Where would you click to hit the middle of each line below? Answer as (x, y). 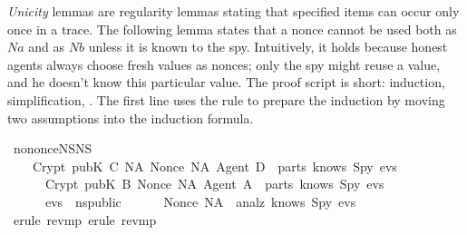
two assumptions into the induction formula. (131, 117)
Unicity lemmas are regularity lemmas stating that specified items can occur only (233, 11)
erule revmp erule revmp (85, 219)
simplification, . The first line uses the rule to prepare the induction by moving (226, 99)
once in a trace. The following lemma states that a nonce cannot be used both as (232, 29)
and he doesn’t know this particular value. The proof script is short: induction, (226, 82)
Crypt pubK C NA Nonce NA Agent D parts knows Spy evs (214, 166)
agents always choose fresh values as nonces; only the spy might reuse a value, (224, 64)
